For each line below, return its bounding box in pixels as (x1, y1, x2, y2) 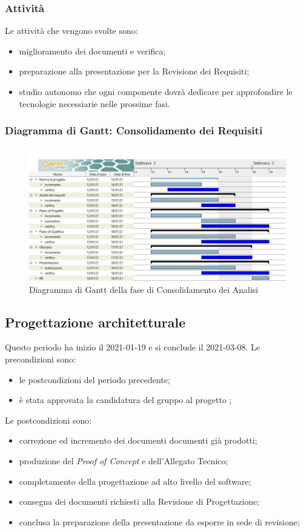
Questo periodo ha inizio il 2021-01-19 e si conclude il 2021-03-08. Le (5, 341, 260, 353)
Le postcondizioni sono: (5, 413, 92, 426)
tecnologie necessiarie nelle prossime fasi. (19, 97, 170, 110)
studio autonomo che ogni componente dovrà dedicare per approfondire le (19, 85, 292, 97)
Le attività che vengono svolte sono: (5, 24, 138, 37)
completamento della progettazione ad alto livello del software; (19, 475, 251, 487)
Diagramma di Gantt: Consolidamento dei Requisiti (5, 123, 263, 138)
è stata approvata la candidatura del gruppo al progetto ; (19, 393, 232, 406)
